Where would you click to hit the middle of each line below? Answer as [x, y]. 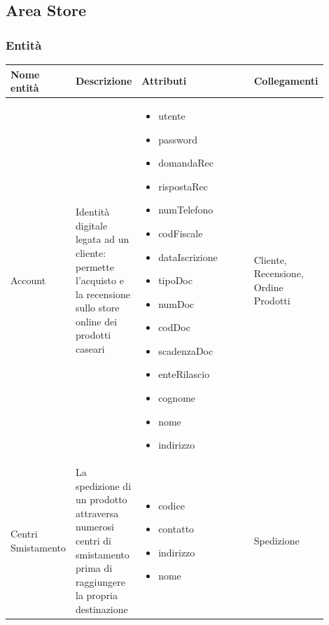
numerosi [95, 527]
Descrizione [104, 81]
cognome [177, 398]
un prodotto [101, 499]
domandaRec [186, 163]
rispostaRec [183, 186]
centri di [94, 541]
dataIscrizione [188, 257]
